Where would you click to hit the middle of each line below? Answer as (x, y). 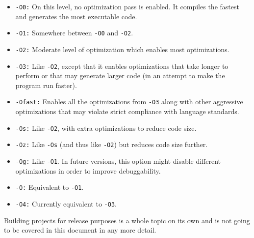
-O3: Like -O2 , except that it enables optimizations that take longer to (122, 66)
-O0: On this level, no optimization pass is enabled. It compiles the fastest (127, 6)
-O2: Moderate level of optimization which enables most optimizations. (122, 49)
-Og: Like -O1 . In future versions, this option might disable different (118, 161)
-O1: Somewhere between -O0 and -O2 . (74, 33)
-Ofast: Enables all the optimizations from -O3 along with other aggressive (129, 102)
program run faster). (46, 85)
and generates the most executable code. (76, 16)
